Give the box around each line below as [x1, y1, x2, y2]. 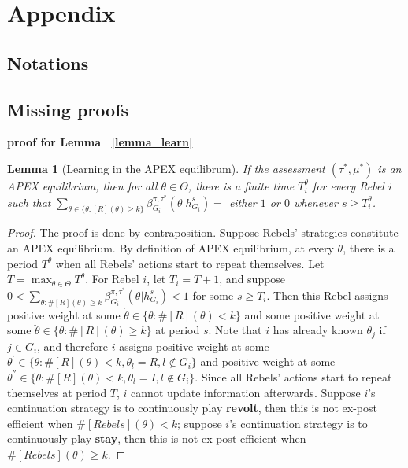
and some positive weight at [244, 306, 380, 322]
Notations [7, 50, 89, 75]
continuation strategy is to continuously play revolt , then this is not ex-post [7, 400, 377, 416]
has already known [273, 322, 363, 338]
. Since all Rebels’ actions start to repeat [195, 368, 392, 385]
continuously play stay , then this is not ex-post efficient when [7, 430, 306, 447]
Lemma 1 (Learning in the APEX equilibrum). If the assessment [7, 160, 325, 176]
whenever [293, 193, 338, 210]
